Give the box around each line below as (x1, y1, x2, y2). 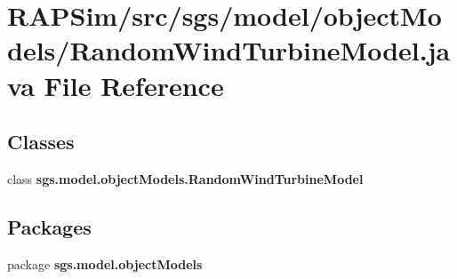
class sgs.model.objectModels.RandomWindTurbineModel (7, 169, 364, 187)
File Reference (44, 67, 224, 103)
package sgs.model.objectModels (7, 254, 203, 273)
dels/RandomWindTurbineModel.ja (7, 32, 451, 68)
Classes (7, 128, 75, 155)
